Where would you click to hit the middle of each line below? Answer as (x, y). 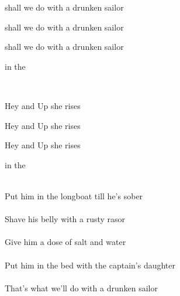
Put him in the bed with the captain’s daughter (90, 265)
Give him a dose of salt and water (65, 242)
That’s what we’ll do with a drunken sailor (81, 288)
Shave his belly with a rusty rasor (65, 219)
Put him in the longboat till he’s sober (74, 195)
